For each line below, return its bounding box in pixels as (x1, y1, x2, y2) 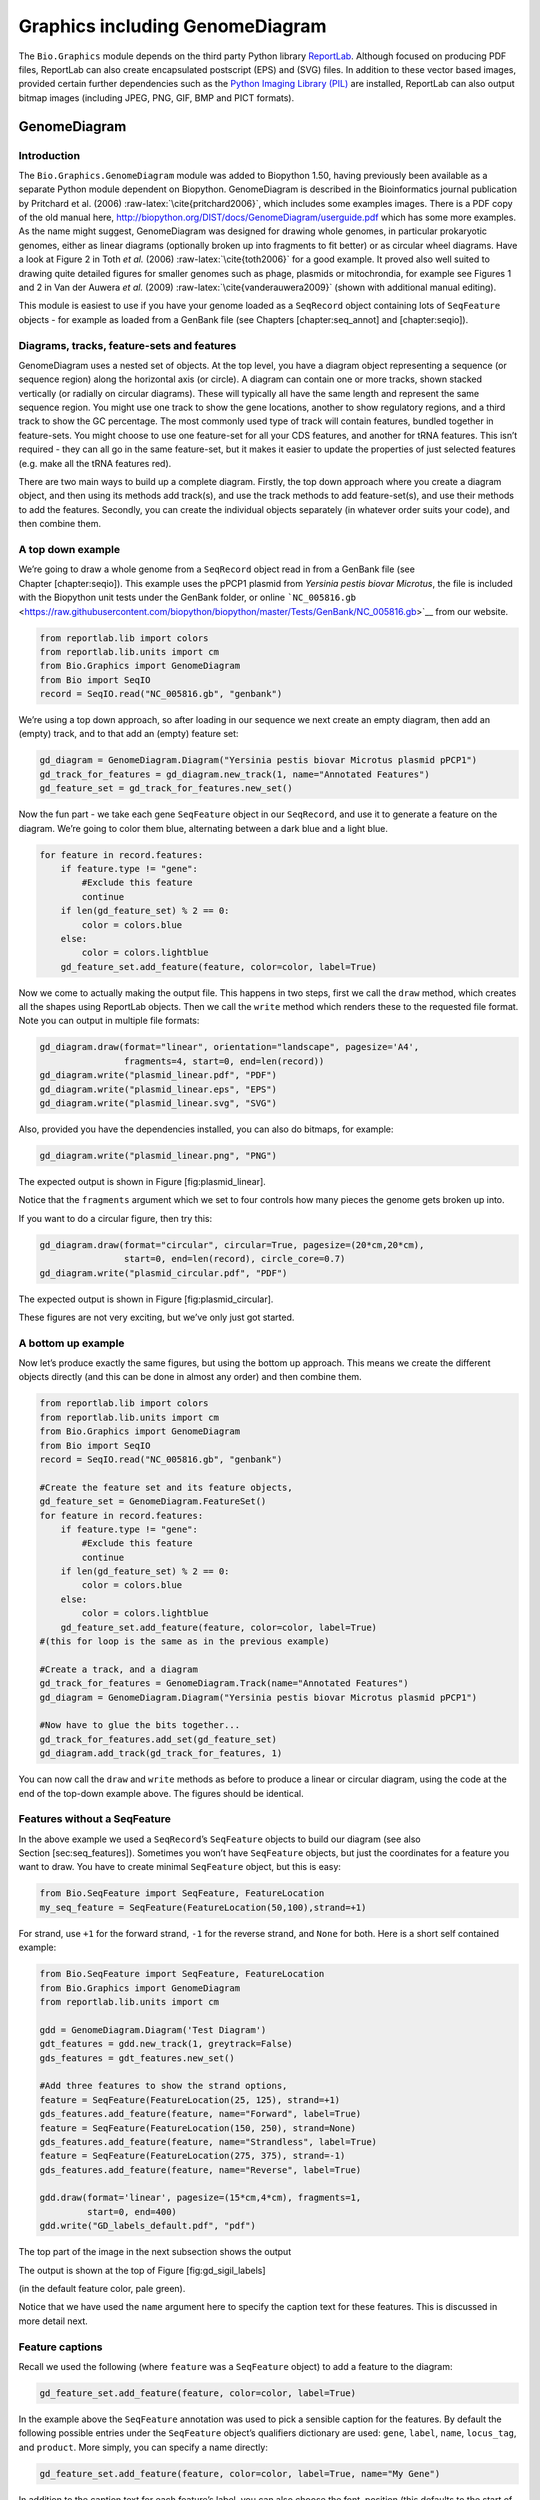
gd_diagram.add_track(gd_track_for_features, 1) (39, 1748, 283, 1759)
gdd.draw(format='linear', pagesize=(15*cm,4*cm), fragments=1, (39, 2192, 362, 2204)
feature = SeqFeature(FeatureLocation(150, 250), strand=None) (39, 2122, 357, 2134)
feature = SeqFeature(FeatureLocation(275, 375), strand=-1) (39, 2150, 346, 2162)
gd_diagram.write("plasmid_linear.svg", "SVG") (39, 1098, 277, 1109)
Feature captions (18, 2340, 103, 2354)
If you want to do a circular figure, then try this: (18, 1212, 213, 1224)
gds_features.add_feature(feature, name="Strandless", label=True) (39, 2136, 378, 2147)
